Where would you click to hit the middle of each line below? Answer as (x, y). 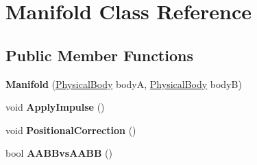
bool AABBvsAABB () (59, 153)
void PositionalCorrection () (71, 130)
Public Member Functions (99, 55)
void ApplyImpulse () (55, 107)
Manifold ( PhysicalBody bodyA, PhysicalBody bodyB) (124, 84)
